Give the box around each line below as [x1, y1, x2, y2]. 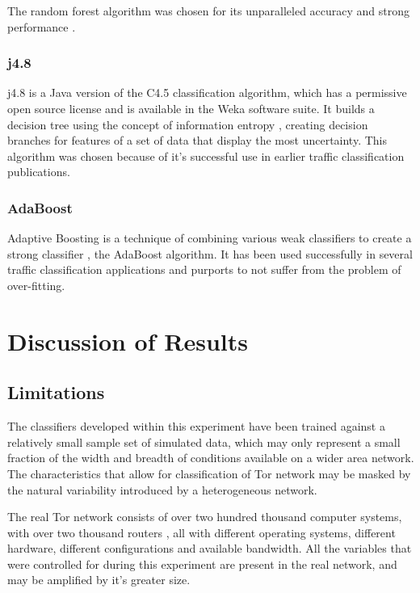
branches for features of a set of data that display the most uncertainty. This [7, 132, 388, 149]
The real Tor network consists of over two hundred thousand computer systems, [7, 508, 402, 525]
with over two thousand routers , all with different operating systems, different [7, 524, 396, 540]
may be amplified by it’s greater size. [7, 571, 191, 588]
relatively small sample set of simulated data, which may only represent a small [7, 433, 401, 450]
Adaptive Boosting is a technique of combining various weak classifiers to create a [7, 229, 412, 246]
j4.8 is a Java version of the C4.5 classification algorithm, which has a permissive [7, 84, 407, 101]
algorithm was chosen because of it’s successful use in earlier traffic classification [7, 147, 405, 164]
